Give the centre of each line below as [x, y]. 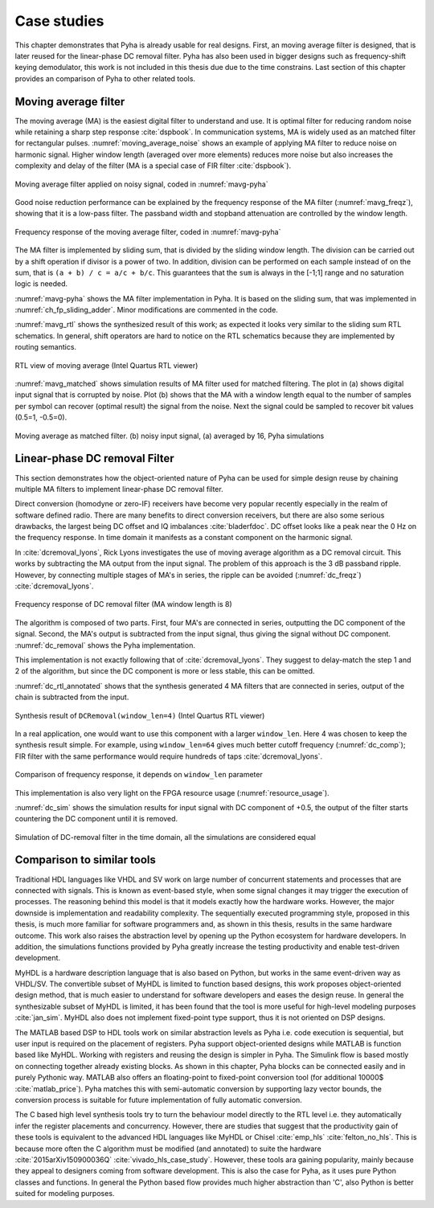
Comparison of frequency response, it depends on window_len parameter [139, 775]
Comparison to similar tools [85, 860]
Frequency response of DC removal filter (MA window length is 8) [123, 604]
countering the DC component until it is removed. [96, 819]
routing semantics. [45, 347]
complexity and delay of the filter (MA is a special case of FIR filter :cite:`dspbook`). [153, 166]
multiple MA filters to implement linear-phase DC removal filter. [119, 489]
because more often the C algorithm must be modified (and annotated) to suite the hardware [168, 1149]
